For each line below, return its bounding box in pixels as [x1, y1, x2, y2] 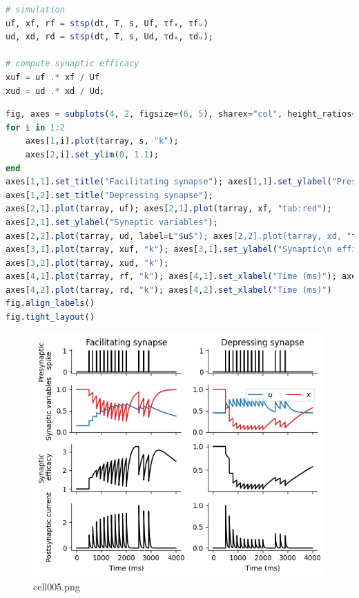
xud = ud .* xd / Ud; [6, 86, 105, 96]
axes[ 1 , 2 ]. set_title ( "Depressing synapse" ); [6, 190, 213, 200]
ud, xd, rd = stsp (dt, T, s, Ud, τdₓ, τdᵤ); [6, 32, 213, 42]
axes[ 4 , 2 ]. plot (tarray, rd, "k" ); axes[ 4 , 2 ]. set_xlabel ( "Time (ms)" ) [6, 284, 332, 295]
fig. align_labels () [6, 298, 95, 309]
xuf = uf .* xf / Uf [6, 72, 100, 82]
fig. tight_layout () [6, 312, 95, 322]
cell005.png [33, 579, 80, 593]
